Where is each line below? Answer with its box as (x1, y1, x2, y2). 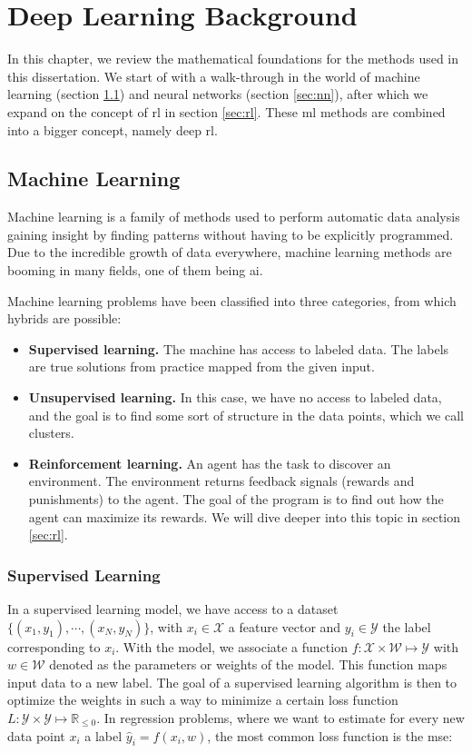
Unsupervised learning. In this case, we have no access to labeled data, (28, 388, 442, 407)
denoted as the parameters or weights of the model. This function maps (49, 655, 447, 674)
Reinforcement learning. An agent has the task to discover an (28, 453, 391, 472)
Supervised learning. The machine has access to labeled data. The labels (28, 339, 449, 358)
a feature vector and (228, 617, 341, 636)
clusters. (28, 423, 74, 442)
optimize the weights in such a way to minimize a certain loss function (7, 690, 398, 709)
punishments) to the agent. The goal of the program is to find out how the (28, 490, 444, 509)
